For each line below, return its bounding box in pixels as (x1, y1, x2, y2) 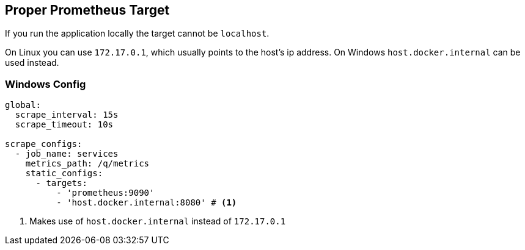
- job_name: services (15, 149, 119, 159)
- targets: (35, 178, 87, 188)
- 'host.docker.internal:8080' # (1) (56, 198, 237, 208)
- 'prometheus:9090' (56, 188, 155, 198)
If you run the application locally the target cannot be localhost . (5, 28, 270, 39)
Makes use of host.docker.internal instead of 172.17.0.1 (29, 216, 286, 227)
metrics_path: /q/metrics (25, 159, 150, 169)
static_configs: (25, 168, 103, 179)
